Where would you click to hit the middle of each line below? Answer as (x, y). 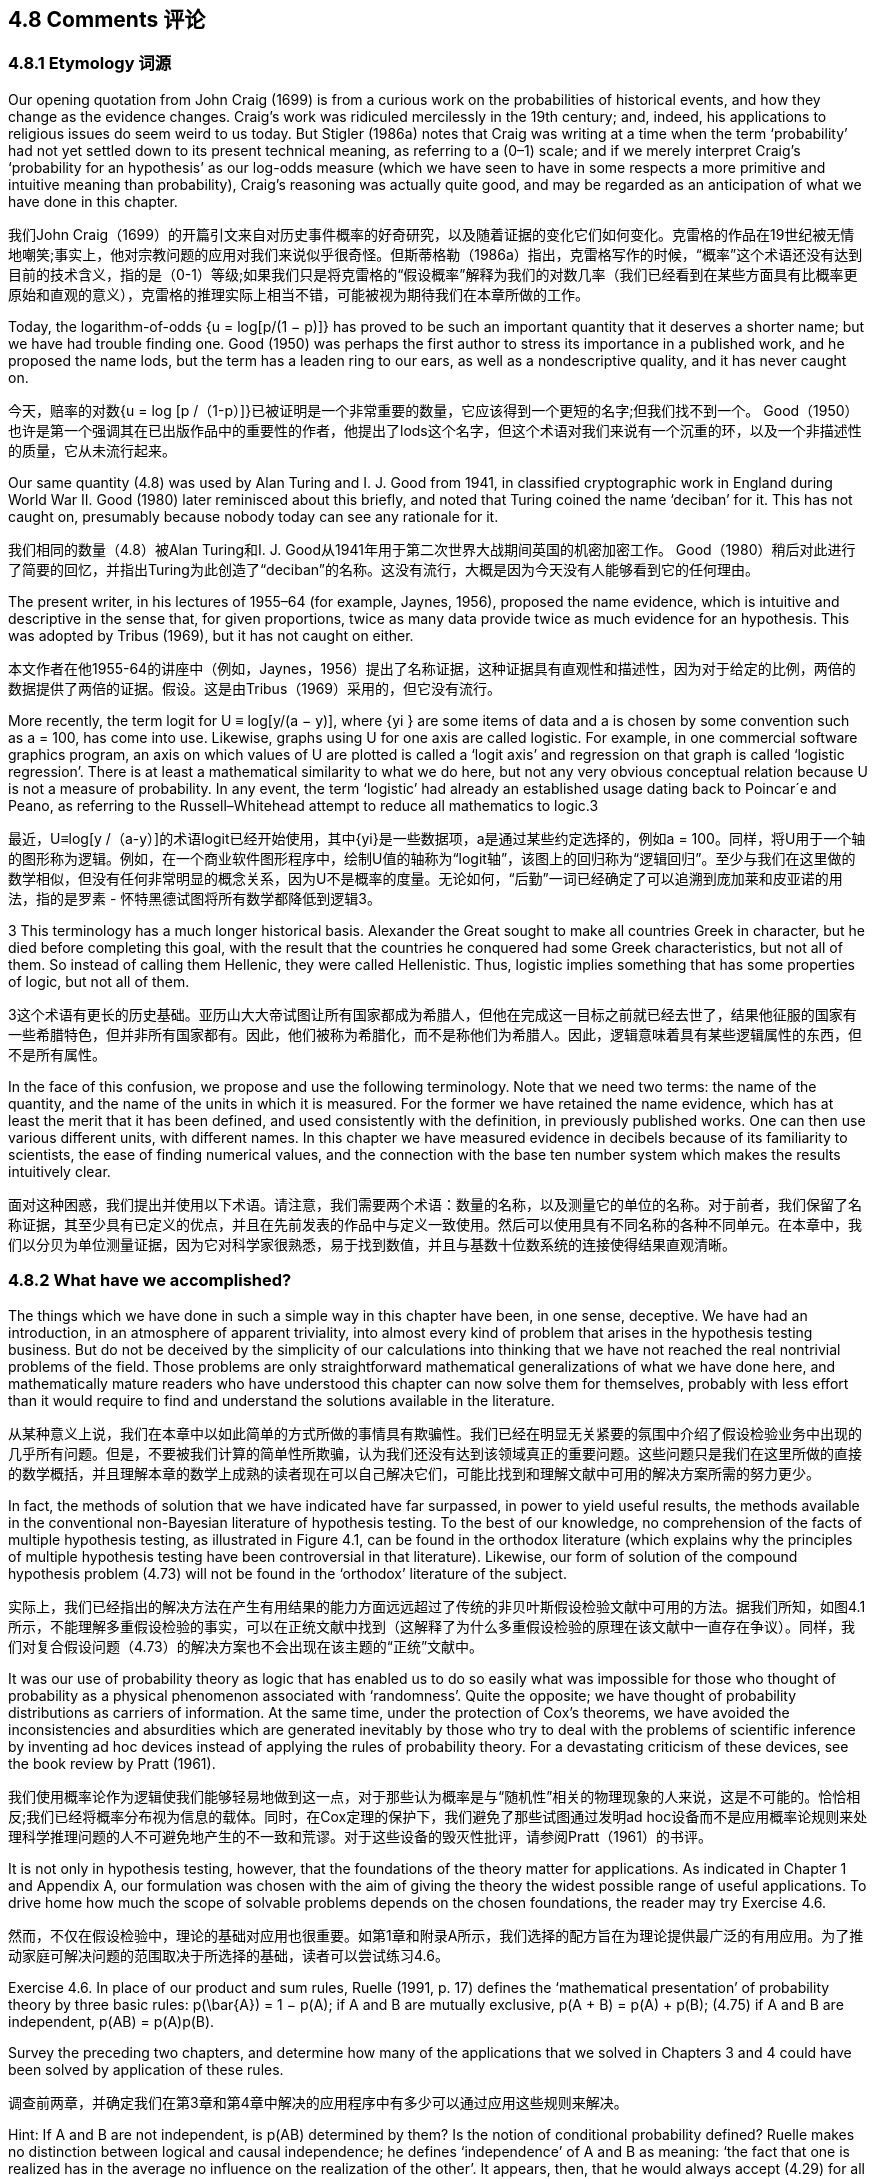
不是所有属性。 (57, 1054)
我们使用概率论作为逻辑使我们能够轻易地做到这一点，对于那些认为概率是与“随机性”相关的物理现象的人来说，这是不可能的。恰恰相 (434, 1796)
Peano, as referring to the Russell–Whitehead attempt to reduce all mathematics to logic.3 (303, 805)
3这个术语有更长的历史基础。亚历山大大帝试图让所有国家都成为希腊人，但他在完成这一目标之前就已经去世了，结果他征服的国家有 (432, 1014)
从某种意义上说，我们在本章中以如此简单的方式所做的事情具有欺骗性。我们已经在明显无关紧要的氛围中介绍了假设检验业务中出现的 (435, 1433)
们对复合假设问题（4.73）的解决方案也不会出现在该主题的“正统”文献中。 (246, 1646)
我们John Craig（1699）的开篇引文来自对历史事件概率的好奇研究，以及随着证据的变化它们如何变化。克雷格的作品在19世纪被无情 (431, 234)
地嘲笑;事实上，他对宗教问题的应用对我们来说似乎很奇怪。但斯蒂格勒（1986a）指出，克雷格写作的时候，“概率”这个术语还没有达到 (435, 254)
